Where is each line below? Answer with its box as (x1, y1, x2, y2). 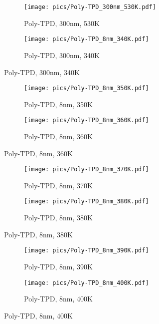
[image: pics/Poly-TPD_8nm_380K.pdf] (24, 198, 149, 205)
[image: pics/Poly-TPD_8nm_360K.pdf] (24, 117, 149, 124)
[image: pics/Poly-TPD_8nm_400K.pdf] (24, 279, 149, 286)
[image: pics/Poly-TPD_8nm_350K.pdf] (24, 85, 149, 92)
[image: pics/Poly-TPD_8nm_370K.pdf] (24, 166, 149, 173)
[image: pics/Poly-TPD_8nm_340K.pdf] (24, 36, 149, 43)
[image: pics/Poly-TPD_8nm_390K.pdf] (24, 247, 149, 254)
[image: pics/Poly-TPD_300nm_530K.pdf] (24, 4, 156, 11)
